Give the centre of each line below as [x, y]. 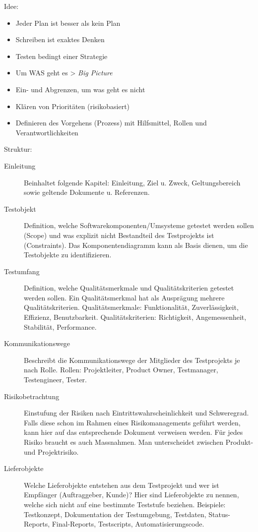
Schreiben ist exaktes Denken [60, 39]
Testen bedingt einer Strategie [62, 56]
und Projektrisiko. [51, 451]
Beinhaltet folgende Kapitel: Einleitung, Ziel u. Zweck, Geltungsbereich [132, 182]
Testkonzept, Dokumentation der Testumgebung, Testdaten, [115, 514]
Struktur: [18, 149]
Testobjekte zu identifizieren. [68, 255]
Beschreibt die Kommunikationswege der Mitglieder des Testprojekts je [132, 360]
